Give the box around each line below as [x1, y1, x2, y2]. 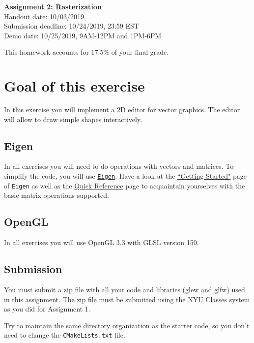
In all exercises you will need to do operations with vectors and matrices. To [4, 161, 234, 171]
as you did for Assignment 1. [4, 304, 90, 314]
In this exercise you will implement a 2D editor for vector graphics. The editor [4, 104, 240, 115]
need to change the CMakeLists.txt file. [4, 330, 125, 340]
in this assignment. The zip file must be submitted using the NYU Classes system [4, 294, 250, 304]
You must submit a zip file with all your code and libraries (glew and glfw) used [4, 284, 245, 294]
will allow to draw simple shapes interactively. [4, 114, 142, 124]
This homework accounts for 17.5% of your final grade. [4, 47, 169, 57]
